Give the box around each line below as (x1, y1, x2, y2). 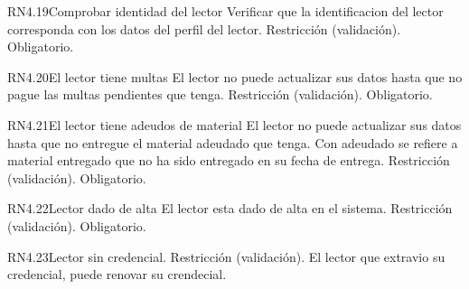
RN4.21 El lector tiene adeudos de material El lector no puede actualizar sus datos (7, 115, 462, 134)
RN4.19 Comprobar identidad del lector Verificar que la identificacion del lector (7, 2, 444, 20)
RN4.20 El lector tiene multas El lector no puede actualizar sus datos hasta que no (7, 67, 463, 86)
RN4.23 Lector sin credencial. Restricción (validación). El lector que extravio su (7, 247, 446, 266)
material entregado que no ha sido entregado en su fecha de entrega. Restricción (7, 151, 450, 170)
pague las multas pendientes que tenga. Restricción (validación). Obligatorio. (7, 85, 433, 104)
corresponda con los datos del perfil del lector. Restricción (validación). (7, 19, 401, 38)
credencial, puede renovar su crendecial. (7, 265, 227, 284)
